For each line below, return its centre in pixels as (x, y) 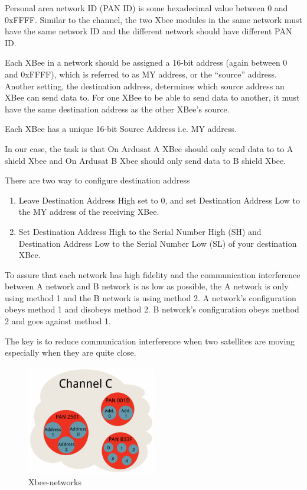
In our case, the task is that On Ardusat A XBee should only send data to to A (149, 148)
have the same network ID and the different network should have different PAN (148, 31)
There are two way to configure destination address (97, 180)
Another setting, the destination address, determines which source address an (145, 86)
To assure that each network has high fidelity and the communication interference (153, 274)
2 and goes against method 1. (58, 321)
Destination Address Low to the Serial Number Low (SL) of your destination (158, 243)
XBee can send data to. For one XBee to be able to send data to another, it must (152, 97)
